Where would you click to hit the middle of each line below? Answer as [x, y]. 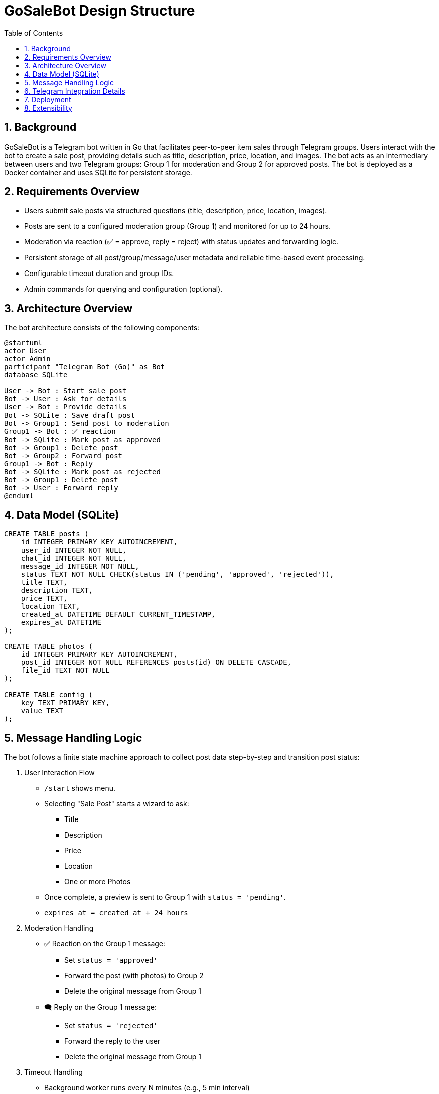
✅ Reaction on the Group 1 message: [105, 943]
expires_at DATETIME [61, 623]
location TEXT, [50, 606]
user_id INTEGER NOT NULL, [74, 550]
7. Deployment [48, 99]
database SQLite [36, 375]
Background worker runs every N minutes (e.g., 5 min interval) [147, 1087]
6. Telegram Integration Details [75, 91]
